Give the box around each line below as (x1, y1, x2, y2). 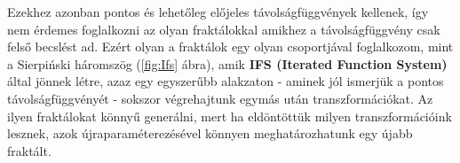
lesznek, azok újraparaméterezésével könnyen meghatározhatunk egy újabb (7, 124, 413, 143)
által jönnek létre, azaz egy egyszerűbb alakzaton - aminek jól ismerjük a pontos (7, 72, 444, 90)
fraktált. (7, 141, 52, 159)
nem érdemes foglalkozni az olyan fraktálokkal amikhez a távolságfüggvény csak (7, 19, 440, 38)
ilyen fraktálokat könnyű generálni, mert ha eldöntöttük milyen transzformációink (7, 106, 452, 125)
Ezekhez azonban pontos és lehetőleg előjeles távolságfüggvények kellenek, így (7, 3, 429, 20)
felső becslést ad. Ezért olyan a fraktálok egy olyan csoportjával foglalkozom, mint (7, 37, 454, 56)
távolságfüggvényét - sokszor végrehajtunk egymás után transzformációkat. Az (7, 89, 433, 107)
